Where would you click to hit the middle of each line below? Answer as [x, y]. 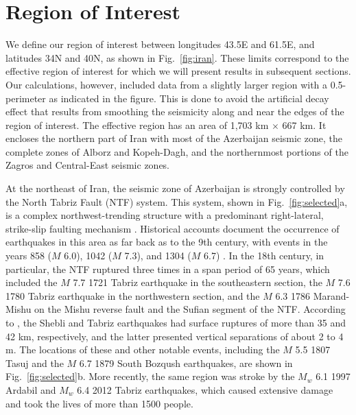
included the [32, 282]
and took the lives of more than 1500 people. [99, 403]
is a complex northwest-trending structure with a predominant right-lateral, [165, 215]
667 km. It [304, 125]
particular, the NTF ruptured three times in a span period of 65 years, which [168, 269]
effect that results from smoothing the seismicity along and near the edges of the [175, 111]
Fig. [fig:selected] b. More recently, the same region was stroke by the [150, 376]
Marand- [331, 295]
